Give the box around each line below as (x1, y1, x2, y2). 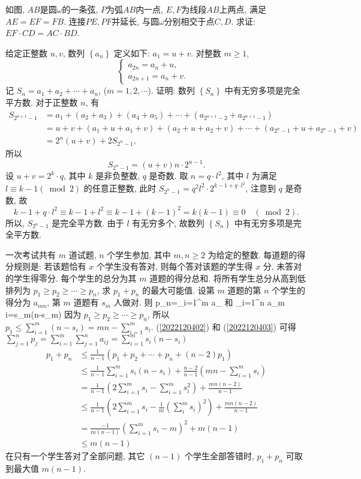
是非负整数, (95, 169, 140, 182)
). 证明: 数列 (148, 84, 195, 97)
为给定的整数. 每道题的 (207, 248, 297, 261)
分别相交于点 (164, 14, 215, 27)
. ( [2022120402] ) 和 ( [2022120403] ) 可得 (151, 320, 296, 333)
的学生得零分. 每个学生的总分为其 (5, 271, 137, 284)
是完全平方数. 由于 (52, 216, 124, 229)
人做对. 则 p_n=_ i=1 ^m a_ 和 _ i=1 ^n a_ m (113, 296, 285, 309)
